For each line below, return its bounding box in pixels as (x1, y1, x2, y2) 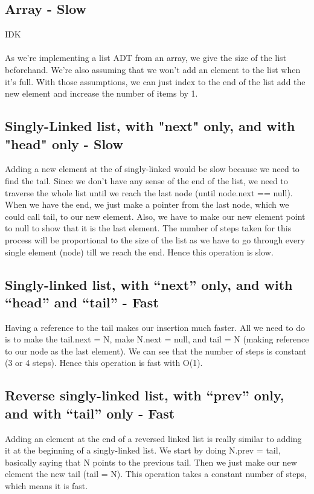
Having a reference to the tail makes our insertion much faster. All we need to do (5, 321, 305, 333)
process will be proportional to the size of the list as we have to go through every (5, 233, 306, 246)
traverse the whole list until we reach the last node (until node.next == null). (5, 186, 293, 199)
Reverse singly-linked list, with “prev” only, (5, 386, 284, 405)
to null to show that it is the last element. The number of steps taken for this (5, 222, 292, 234)
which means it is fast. (5, 480, 88, 492)
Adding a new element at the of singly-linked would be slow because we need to (5, 162, 300, 175)
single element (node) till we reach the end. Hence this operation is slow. (5, 245, 274, 258)
